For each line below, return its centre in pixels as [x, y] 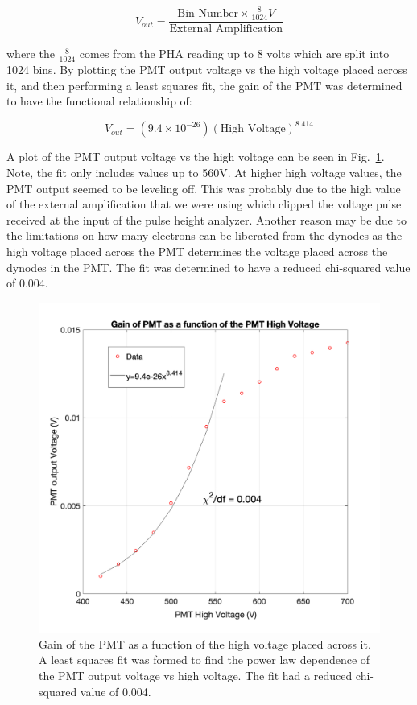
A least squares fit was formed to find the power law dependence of [204, 660]
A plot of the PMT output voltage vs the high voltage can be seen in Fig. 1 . [196, 157]
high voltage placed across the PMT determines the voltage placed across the [197, 251]
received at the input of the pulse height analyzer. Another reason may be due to [206, 219]
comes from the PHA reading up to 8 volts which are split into [234, 54]
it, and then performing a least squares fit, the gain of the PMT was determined [204, 85]
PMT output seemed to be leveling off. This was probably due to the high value [204, 188]
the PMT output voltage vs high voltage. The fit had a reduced [196, 675]
